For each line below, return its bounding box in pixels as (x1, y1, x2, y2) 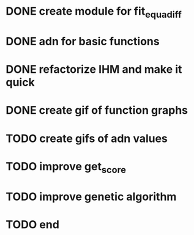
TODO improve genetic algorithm (6, 190, 177, 203)
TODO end (6, 217, 59, 231)
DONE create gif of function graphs (6, 103, 188, 117)
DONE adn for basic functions (6, 34, 160, 48)
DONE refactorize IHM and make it (6, 62, 182, 76)
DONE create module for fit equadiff (6, 4, 182, 20)
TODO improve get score (6, 159, 127, 176)
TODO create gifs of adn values (6, 132, 168, 145)
